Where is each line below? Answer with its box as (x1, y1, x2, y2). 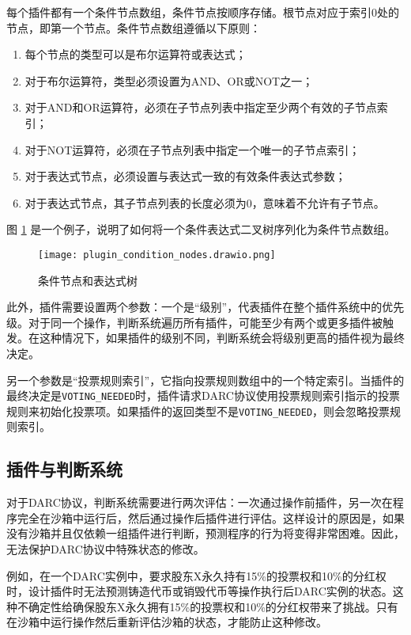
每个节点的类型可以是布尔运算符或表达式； (25, 46, 247, 63)
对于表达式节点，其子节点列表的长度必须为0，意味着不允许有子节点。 (25, 194, 385, 211)
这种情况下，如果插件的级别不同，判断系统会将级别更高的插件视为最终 (39, 329, 405, 346)
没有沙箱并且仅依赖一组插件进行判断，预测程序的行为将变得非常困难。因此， (6, 525, 405, 542)
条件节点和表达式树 (38, 272, 138, 288)
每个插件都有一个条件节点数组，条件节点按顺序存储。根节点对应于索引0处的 (6, 4, 399, 20)
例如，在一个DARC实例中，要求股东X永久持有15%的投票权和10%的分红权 (6, 567, 386, 584)
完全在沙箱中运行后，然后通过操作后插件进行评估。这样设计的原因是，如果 (17, 509, 405, 526)
